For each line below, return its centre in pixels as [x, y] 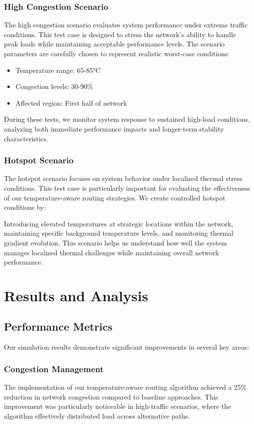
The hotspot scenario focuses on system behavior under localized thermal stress [123, 178]
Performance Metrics [58, 326]
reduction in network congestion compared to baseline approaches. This [111, 396]
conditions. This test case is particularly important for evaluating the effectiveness [127, 188]
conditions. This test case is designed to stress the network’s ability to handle [120, 34]
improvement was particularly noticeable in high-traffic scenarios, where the [118, 406]
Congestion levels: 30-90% [54, 86]
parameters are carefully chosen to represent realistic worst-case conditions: [117, 53]
